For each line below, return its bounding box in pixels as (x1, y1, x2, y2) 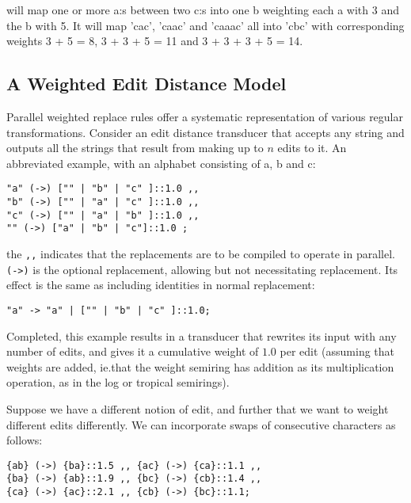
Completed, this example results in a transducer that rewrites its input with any (6, 327, 397, 344)
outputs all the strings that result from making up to (6, 139, 264, 156)
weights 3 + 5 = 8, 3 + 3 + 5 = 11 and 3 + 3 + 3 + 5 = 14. (6, 32, 303, 49)
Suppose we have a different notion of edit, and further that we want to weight (6, 400, 389, 417)
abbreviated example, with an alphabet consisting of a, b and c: (6, 154, 316, 171)
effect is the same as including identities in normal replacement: (6, 276, 315, 293)
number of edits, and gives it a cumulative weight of (6, 343, 259, 360)
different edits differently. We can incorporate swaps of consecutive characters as (6, 416, 396, 433)
